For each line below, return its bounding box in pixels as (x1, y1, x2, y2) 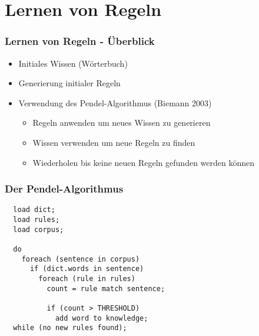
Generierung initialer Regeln (18, 77, 121, 89)
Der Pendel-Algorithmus (5, 181, 124, 196)
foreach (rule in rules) (38, 274, 135, 283)
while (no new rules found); (13, 324, 127, 332)
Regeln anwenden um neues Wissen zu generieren (32, 116, 211, 129)
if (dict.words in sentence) (29, 265, 144, 273)
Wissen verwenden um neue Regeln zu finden (32, 136, 195, 148)
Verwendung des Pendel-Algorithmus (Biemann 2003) (18, 96, 212, 109)
